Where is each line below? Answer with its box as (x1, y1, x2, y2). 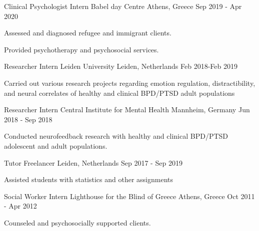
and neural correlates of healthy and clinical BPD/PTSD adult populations (4, 87, 235, 98)
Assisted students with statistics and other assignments (4, 174, 173, 185)
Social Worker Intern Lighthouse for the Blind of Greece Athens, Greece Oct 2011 (4, 191, 255, 201)
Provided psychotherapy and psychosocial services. (4, 44, 159, 54)
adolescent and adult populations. (4, 140, 107, 151)
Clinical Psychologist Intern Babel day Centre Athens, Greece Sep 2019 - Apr (4, 1, 242, 11)
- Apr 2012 (4, 201, 37, 211)
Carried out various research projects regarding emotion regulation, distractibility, (4, 77, 255, 88)
